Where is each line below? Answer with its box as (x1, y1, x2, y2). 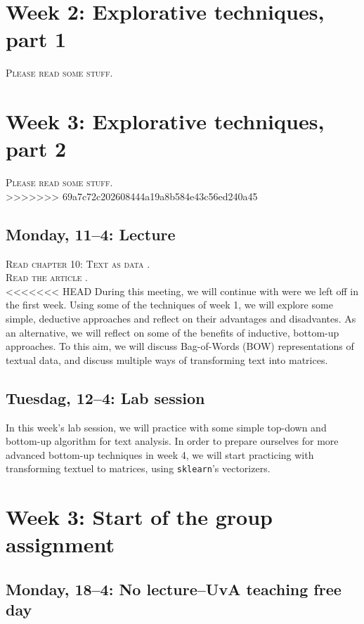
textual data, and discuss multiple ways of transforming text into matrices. (6, 352, 328, 367)
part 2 (6, 134, 67, 163)
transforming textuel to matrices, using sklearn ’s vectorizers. (6, 461, 271, 476)
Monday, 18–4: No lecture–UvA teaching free (6, 578, 342, 599)
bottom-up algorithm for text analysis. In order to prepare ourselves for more (6, 434, 339, 448)
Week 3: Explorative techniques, (6, 107, 325, 136)
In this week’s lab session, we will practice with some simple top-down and (6, 420, 327, 434)
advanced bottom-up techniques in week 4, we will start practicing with (6, 447, 314, 462)
